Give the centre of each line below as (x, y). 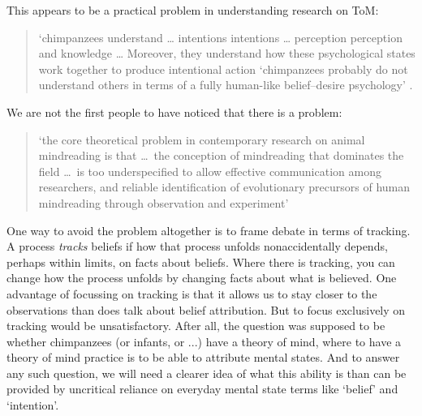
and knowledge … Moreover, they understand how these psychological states (227, 53)
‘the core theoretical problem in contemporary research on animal (202, 139)
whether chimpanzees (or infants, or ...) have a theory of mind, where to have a (204, 341)
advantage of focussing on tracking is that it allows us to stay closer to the (192, 293)
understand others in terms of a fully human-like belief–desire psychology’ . (226, 85)
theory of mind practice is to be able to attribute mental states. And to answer (203, 357)
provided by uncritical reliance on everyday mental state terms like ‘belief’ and (202, 389)
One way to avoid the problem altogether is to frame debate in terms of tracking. (209, 230)
